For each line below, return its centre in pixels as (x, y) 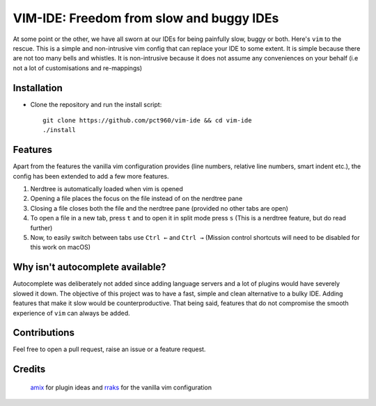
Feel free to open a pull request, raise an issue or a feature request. (109, 349)
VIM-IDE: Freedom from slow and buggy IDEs (146, 18)
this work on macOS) (60, 247)
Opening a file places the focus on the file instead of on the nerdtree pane (136, 199)
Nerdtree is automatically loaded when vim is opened (107, 189)
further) (41, 228)
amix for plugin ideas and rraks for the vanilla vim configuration (121, 387)
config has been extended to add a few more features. (91, 176)
